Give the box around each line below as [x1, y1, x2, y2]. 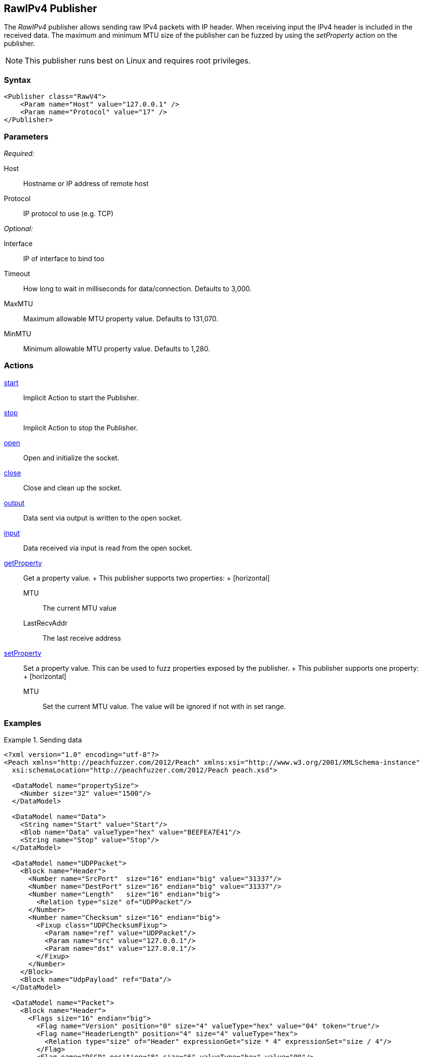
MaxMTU [4, 299, 33, 308]
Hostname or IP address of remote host [23, 179, 149, 188]
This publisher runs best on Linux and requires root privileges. [25, 56, 251, 66]
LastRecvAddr [23, 618, 68, 627]
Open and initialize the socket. [23, 453, 120, 462]
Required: [4, 149, 34, 158]
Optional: [4, 224, 33, 233]
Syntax [4, 75, 31, 85]
